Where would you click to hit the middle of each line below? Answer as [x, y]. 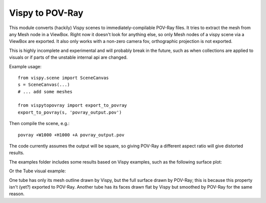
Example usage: [25, 66]
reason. [17, 194]
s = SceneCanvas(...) [44, 85]
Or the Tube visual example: [37, 171]
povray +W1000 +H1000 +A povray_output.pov [71, 135]
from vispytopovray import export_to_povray [73, 105]
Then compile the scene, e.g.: [39, 123]
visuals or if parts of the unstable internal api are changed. [68, 57]
